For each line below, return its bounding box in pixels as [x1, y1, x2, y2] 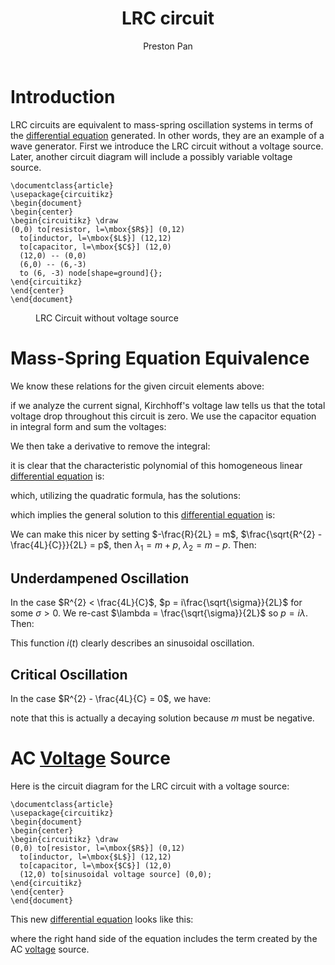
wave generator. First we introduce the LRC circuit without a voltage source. [10, 140, 324, 152]
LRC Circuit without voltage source [35, 312, 179, 324]
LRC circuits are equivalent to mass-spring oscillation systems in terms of [10, 118, 314, 131]
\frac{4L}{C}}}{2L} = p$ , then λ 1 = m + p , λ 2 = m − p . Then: [10, 538, 257, 553]
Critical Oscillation [10, 666, 128, 683]
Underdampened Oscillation [10, 570, 190, 587]
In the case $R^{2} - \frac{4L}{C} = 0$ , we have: [10, 693, 212, 705]
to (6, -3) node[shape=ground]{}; [19, 268, 163, 278]
